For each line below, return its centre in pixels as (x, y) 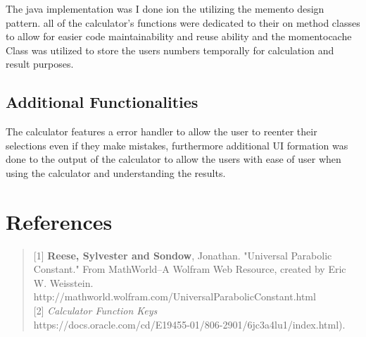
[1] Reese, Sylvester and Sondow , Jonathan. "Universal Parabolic (183, 255)
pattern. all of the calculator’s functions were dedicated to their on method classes (183, 22)
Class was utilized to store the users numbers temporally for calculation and (170, 50)
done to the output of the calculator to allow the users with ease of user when (173, 159)
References (59, 221)
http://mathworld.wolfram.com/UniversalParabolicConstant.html (175, 296)
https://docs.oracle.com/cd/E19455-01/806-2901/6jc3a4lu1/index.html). (189, 324)
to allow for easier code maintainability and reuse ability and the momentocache (179, 36)
